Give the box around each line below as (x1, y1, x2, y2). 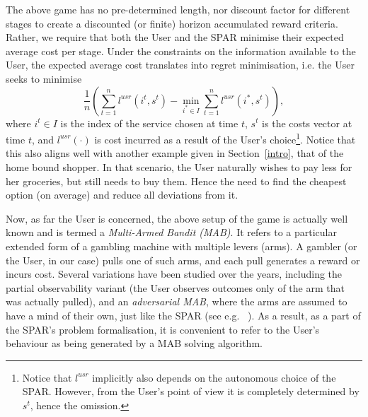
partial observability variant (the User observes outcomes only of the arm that (6, 280, 345, 295)
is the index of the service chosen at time (60, 115, 238, 130)
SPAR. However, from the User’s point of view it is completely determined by (22, 384, 360, 399)
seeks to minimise (6, 71, 82, 86)
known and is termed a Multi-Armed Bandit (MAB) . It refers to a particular (6, 225, 337, 240)
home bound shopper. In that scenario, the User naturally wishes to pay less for (6, 160, 352, 174)
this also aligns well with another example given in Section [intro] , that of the (6, 146, 344, 160)
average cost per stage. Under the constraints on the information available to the (6, 43, 356, 58)
